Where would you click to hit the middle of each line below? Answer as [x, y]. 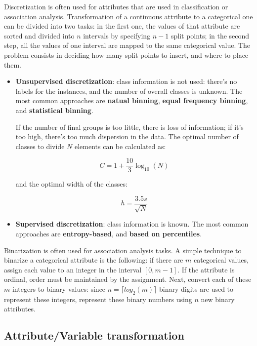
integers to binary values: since [59, 288]
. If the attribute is [206, 269]
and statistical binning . [54, 110]
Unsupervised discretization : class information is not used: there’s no [126, 81]
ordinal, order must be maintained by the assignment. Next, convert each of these [128, 279]
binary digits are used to [196, 288]
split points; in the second [210, 35]
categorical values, [221, 260]
